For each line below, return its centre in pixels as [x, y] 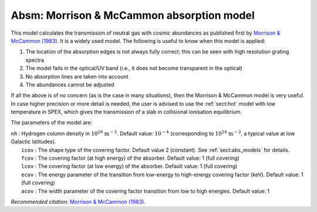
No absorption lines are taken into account [77, 76]
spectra [35, 60]
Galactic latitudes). [33, 142]
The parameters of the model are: [52, 123]
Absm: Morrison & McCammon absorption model [133, 15]
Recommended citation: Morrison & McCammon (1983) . [78, 201]
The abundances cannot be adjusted [70, 85]
